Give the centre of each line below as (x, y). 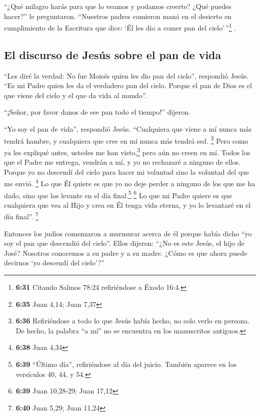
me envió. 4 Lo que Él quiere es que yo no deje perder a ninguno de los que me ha (129, 182)
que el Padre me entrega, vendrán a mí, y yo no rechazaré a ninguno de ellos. (122, 162)
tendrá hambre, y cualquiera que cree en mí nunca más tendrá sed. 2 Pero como (126, 140)
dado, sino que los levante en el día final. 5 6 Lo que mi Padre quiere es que (118, 194)
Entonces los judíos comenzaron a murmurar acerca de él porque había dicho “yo (128, 233)
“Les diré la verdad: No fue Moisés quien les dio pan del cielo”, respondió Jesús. (126, 75)
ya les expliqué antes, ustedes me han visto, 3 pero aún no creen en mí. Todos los (127, 151)
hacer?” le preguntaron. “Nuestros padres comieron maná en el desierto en (118, 16)
